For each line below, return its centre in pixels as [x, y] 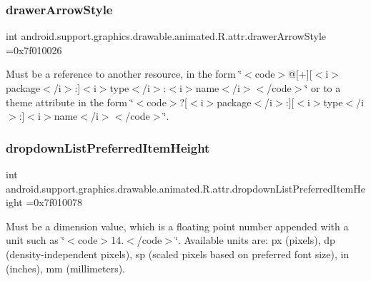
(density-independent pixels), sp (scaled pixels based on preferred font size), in [178, 254]
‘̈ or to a [323, 88]
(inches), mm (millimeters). [66, 268]
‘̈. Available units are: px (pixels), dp [255, 240]
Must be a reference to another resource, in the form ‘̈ [124, 74]
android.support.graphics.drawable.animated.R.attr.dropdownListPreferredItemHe [185, 188]
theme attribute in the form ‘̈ [70, 102]
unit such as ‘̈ [35, 240]
